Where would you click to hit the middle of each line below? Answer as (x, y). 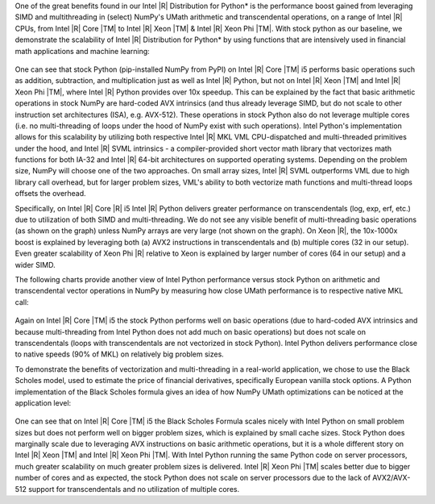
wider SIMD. (35, 264)
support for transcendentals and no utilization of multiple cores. (134, 489)
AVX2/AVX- (391, 478)
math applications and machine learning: (83, 51)
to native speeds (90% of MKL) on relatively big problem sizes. (120, 354)
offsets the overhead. (50, 194)
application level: (43, 402)
